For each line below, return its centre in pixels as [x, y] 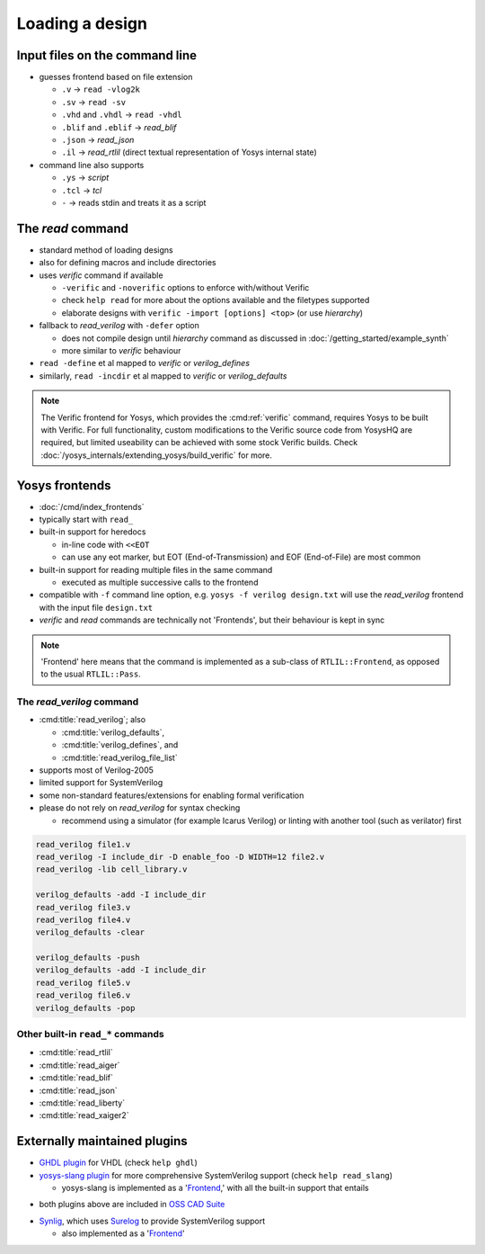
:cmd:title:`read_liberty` [82, 1103]
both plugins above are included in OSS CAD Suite [132, 1205]
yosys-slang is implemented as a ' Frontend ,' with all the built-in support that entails [215, 1188]
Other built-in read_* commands [91, 1035]
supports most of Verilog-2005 [97, 770]
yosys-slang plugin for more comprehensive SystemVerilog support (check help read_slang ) [216, 1175]
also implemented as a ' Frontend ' [123, 1233]
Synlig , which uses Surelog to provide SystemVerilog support [152, 1221]
